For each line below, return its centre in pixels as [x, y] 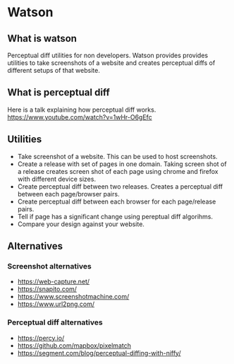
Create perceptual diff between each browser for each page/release [117, 201]
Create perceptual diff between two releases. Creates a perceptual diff [120, 186]
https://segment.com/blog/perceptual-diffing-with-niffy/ [99, 353]
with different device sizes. [57, 179]
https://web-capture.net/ [54, 282]
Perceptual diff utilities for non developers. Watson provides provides [108, 55]
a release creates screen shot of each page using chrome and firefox [118, 171]
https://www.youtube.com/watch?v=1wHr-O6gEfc [80, 117]
